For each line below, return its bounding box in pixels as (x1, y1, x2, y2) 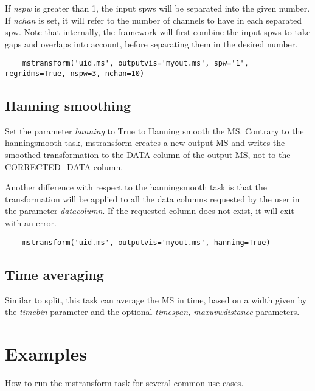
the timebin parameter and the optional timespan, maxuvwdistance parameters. (5, 305, 300, 318)
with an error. (5, 216, 57, 229)
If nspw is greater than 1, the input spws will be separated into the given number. (5, 2, 310, 14)
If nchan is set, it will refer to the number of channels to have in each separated (5, 13, 302, 26)
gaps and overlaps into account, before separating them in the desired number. (5, 37, 298, 50)
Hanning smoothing (5, 96, 131, 115)
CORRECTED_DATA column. (5, 160, 123, 173)
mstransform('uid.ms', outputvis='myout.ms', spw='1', (22, 59, 249, 68)
